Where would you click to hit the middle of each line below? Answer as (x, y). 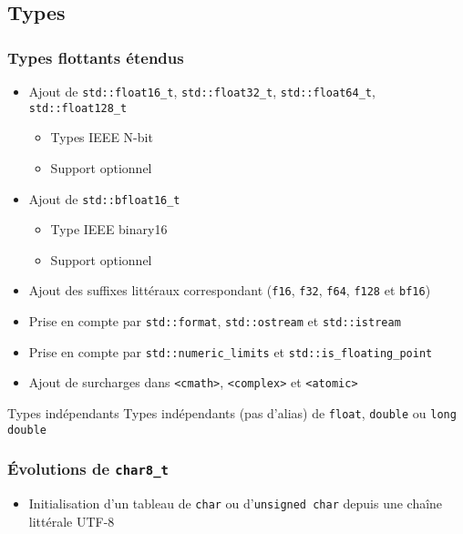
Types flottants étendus (96, 57)
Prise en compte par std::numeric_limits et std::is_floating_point (231, 351)
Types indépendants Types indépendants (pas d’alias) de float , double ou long (232, 412)
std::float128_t (78, 108)
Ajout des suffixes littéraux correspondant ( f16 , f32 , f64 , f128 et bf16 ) (230, 290)
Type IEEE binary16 (109, 229)
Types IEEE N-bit (102, 137)
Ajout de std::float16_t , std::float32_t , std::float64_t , (202, 91)
